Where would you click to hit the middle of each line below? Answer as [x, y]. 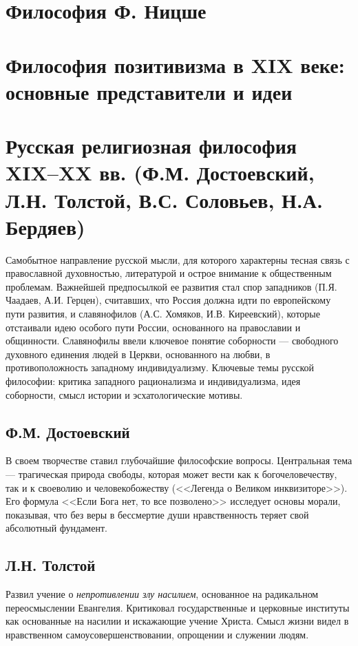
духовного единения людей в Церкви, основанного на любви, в [138, 354]
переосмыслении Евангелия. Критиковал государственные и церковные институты [178, 607]
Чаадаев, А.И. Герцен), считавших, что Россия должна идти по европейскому [168, 300]
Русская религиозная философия [151, 146]
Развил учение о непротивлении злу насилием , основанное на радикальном [162, 594]
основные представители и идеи [149, 91]
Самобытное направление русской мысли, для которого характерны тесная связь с [178, 259]
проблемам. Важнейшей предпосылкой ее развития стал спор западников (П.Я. [171, 286]
